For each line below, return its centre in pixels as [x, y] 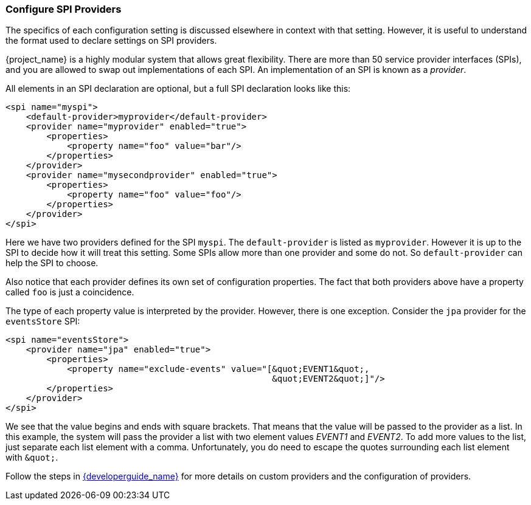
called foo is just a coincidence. [70, 292]
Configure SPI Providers [64, 9]
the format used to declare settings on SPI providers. [111, 41]
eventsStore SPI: [43, 321]
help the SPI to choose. [52, 263]
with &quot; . [32, 458]
